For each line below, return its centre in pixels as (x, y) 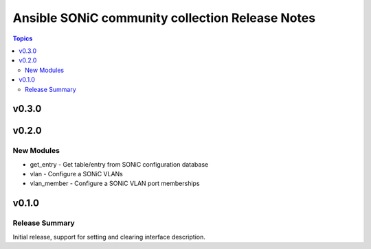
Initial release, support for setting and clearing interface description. (109, 237)
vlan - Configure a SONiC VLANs (77, 174)
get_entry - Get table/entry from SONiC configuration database (119, 164)
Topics (23, 38)
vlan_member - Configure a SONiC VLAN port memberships (115, 183)
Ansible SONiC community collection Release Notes (164, 18)
